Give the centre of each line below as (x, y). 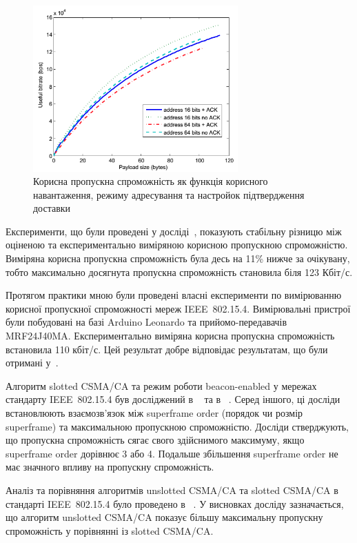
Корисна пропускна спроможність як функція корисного (151, 181)
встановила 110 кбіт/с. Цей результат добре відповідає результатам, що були (167, 349)
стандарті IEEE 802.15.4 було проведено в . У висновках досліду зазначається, (175, 503)
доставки (52, 208)
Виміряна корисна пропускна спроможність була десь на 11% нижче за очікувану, (178, 258)
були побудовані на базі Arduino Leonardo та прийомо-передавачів (146, 322)
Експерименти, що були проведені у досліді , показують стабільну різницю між (174, 231)
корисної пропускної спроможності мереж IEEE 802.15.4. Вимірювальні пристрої (178, 308)
